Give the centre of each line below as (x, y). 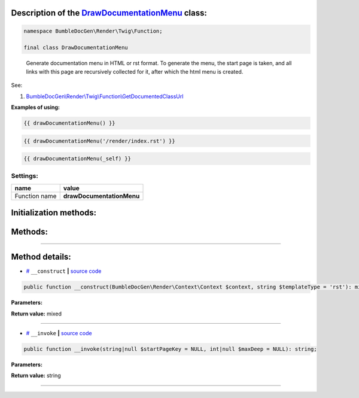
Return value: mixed (36, 314)
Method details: (41, 257)
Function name (36, 196)
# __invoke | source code (59, 333)
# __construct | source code (64, 271)
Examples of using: (35, 107)
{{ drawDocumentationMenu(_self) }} (77, 159)
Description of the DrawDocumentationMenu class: (109, 13)
